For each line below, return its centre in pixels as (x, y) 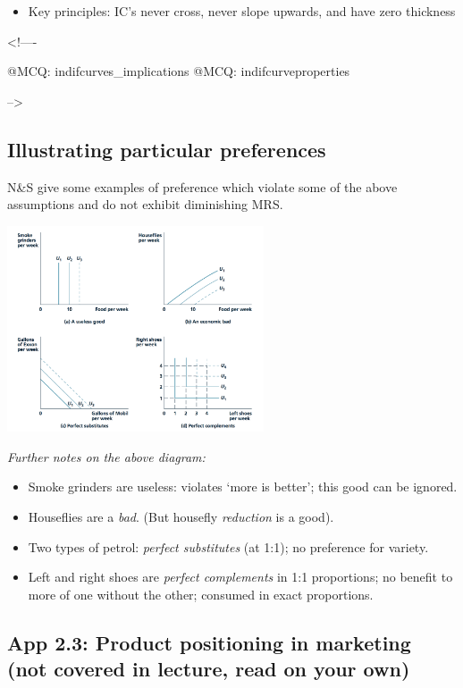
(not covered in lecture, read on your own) (209, 669)
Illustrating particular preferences (167, 149)
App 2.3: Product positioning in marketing (209, 642)
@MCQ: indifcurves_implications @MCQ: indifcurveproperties (179, 71)
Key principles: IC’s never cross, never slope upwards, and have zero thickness (242, 11)
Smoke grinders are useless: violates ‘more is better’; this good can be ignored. (243, 487)
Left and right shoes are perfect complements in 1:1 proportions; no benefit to (240, 577)
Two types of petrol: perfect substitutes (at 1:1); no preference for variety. (228, 546)
